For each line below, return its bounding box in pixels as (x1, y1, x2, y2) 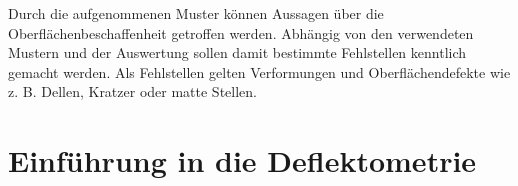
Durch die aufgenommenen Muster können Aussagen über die (8, 3, 384, 23)
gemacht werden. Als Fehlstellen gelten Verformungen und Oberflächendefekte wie (8, 61, 511, 82)
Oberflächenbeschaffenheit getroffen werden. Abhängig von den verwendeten (8, 22, 474, 43)
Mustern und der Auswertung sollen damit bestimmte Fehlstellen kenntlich (8, 42, 467, 63)
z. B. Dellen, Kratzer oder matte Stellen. (8, 81, 257, 102)
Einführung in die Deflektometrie (8, 140, 477, 181)
